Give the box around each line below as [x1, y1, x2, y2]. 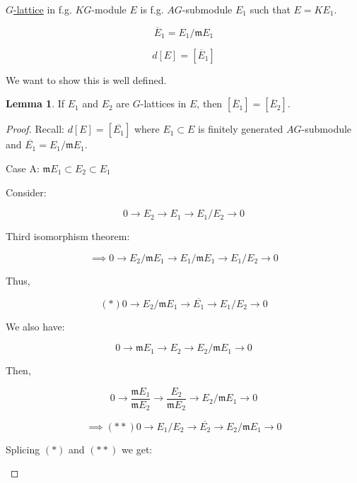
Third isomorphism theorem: [6, 229, 130, 244]
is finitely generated [198, 121, 283, 136]
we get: [122, 441, 153, 456]
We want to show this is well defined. [6, 72, 167, 87]
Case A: [6, 161, 40, 175]
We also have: [6, 318, 65, 333]
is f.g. [140, 2, 164, 16]
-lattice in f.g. [13, 2, 72, 16]
